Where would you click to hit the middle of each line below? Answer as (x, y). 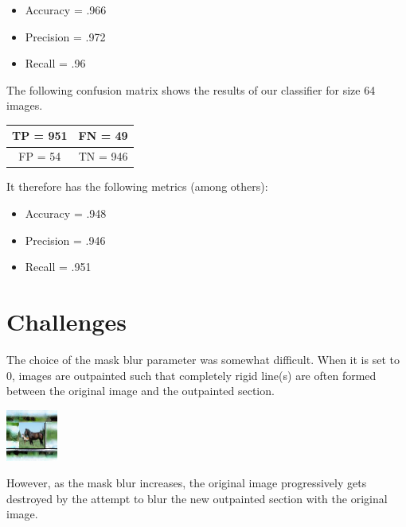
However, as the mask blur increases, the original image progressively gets (187, 483)
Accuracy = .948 (66, 213)
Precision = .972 (65, 36)
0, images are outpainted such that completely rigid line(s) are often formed (191, 375)
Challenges (66, 321)
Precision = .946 (65, 240)
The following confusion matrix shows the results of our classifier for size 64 (191, 89)
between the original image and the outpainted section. (141, 391)
